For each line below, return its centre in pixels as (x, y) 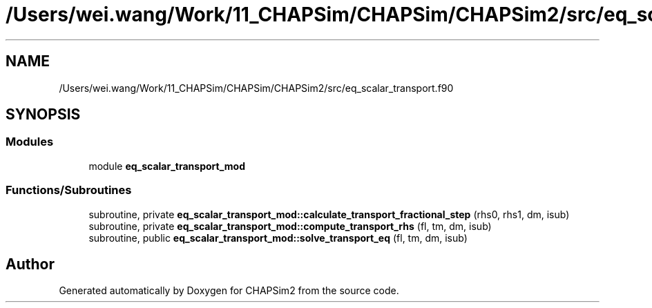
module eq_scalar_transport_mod (167, 166)
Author (30, 264)
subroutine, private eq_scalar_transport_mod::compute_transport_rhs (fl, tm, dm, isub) (290, 226)
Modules (30, 142)
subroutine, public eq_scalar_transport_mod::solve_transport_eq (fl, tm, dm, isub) (278, 238)
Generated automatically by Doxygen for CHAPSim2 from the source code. (229, 291)
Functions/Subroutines (69, 190)
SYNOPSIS (43, 115)
